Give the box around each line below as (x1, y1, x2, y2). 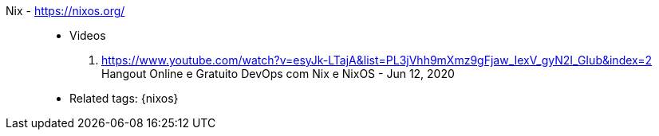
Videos (69, 29, 106, 42)
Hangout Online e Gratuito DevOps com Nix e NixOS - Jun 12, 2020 (101, 67, 455, 80)
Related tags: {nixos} (69, 91, 179, 105)
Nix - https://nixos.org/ (6, 4, 125, 17)
